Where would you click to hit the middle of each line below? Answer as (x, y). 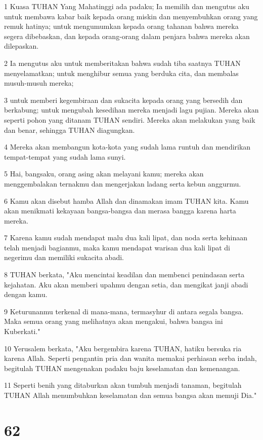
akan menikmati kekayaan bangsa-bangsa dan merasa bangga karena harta (120, 211)
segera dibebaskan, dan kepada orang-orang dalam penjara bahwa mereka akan (127, 36)
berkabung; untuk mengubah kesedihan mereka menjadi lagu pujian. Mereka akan (131, 110)
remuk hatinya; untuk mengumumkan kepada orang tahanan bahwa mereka (121, 26)
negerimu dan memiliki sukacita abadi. (64, 257)
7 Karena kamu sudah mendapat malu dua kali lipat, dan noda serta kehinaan (126, 237)
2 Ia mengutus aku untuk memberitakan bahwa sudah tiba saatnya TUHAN (122, 63)
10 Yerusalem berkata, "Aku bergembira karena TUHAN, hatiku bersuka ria (123, 348)
